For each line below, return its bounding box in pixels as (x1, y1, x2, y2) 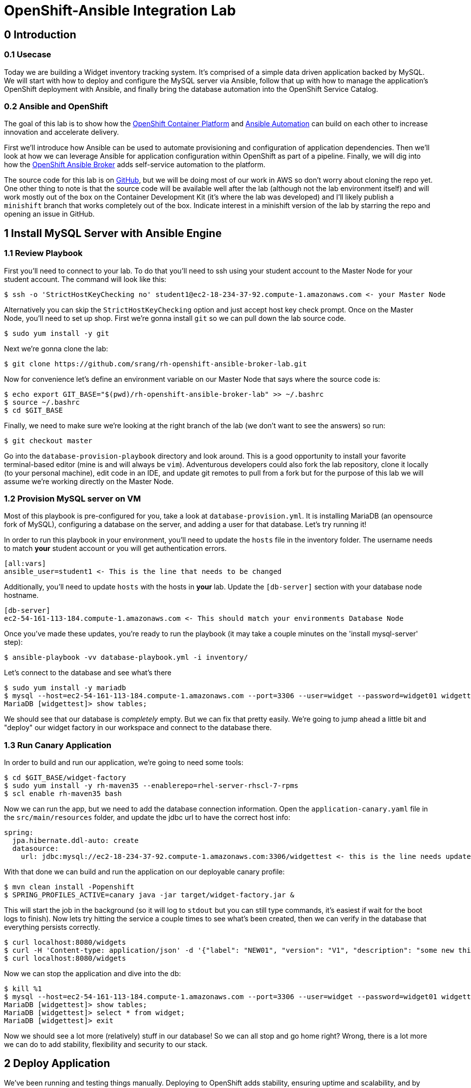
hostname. (4, 591, 39, 600)
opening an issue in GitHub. (4, 210, 95, 219)
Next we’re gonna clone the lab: (4, 344, 108, 353)
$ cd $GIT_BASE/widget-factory (4, 774, 126, 782)
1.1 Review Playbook (4, 248, 83, 259)
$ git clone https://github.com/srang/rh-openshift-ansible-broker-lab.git (4, 359, 307, 368)
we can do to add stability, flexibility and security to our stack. (4, 1040, 208, 1049)
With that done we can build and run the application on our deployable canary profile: (4, 867, 285, 876)
